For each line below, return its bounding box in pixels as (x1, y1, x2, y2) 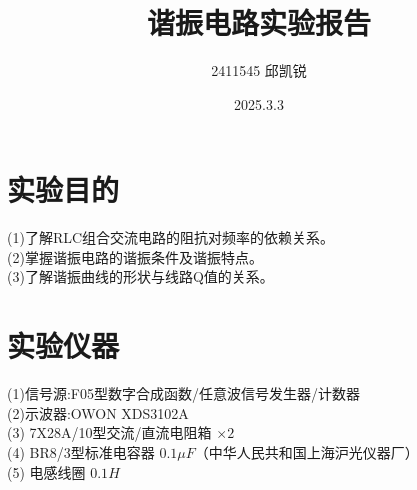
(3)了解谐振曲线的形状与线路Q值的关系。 (7, 266, 274, 287)
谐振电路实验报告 (146, 2, 371, 43)
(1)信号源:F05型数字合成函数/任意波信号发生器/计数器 (7, 383, 360, 404)
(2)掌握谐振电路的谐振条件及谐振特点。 (7, 246, 263, 267)
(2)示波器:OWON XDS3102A (7, 402, 189, 423)
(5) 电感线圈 (7, 461, 86, 482)
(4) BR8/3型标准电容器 (7, 441, 155, 462)
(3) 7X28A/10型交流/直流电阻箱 (7, 422, 212, 443)
